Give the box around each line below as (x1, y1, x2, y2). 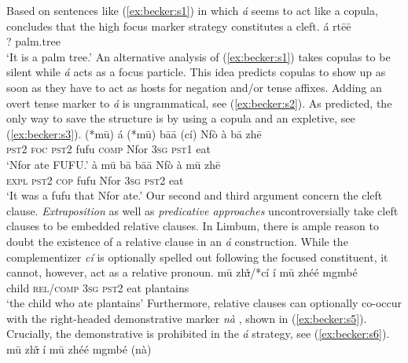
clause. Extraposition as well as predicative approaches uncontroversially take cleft (6, 202, 399, 218)
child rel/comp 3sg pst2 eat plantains (6, 279, 189, 295)
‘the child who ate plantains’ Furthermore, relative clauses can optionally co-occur (6, 295, 402, 311)
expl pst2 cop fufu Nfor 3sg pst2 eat (6, 171, 184, 188)
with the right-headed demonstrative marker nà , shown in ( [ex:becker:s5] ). (6, 310, 367, 326)
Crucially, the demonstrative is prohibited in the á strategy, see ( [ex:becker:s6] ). (6, 325, 390, 342)
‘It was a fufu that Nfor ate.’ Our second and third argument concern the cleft (6, 187, 383, 203)
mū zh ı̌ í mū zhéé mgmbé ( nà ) (6, 341, 152, 357)
